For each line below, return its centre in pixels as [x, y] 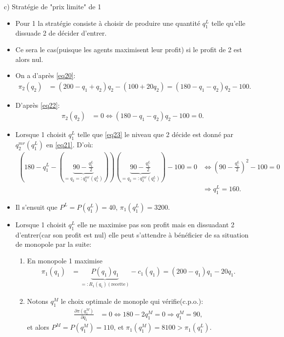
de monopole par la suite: [53, 244]
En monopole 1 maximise [65, 260]
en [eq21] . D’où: [70, 145]
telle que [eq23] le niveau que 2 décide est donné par [155, 134]
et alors [38, 327]
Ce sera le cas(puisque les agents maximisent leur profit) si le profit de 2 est [129, 49]
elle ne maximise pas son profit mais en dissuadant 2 [156, 224]
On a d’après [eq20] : [45, 75]
